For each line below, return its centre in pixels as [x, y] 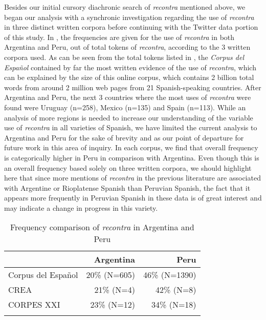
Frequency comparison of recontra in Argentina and [102, 227]
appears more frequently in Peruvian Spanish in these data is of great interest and [133, 198]
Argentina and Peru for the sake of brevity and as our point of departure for [124, 137]
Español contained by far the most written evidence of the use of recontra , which [130, 67]
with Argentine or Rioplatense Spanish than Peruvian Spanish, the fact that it [127, 187]
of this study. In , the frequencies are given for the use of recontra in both [119, 37]
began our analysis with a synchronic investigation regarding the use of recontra [129, 17]
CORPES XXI [34, 305]
